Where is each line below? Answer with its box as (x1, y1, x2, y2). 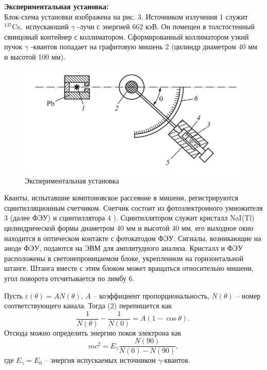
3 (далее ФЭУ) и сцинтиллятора (4, 212, 105, 223)
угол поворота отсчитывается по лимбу (4, 272, 127, 283)
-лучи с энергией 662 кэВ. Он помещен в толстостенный (77, 21, 255, 32)
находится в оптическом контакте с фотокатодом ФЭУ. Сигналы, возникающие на (4, 232, 261, 243)
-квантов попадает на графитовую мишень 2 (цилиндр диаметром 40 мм (30, 41, 257, 52)
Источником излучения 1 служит (146, 11, 248, 22)
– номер (236, 290, 261, 301)
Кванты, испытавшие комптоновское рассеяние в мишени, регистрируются (4, 192, 238, 203)
